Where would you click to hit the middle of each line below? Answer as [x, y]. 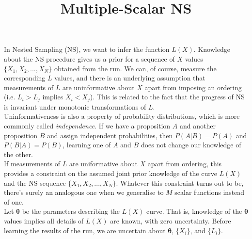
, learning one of [87, 145]
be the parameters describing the [71, 211]
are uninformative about [98, 87]
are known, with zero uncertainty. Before [171, 220]
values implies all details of [44, 220]
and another [197, 125]
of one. [14, 201]
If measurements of [32, 164]
